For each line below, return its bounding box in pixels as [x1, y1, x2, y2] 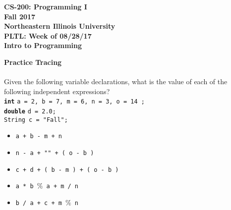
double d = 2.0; [4, 108, 56, 115]
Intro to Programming [4, 40, 82, 51]
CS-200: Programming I [4, 1, 87, 11]
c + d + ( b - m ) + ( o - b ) [15, 166, 119, 173]
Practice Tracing [4, 56, 62, 67]
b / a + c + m [15, 199, 62, 207]
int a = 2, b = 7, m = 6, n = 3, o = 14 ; [4, 98, 145, 105]
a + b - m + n [15, 133, 62, 140]
